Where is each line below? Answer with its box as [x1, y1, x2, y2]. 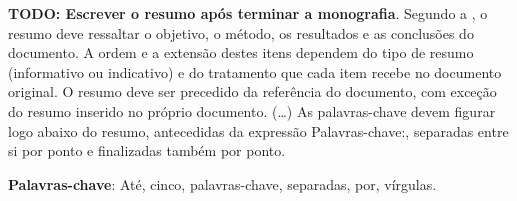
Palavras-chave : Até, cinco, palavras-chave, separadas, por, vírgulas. [8, 173, 437, 194]
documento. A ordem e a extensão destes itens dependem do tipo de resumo [8, 42, 474, 63]
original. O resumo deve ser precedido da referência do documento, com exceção [8, 81, 497, 102]
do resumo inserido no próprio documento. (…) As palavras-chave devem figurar [8, 100, 496, 121]
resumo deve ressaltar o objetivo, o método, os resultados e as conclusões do [8, 22, 474, 43]
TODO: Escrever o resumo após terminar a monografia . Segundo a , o [8, 3, 488, 23]
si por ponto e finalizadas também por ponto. [8, 140, 286, 161]
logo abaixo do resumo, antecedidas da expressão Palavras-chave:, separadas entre [8, 120, 509, 141]
